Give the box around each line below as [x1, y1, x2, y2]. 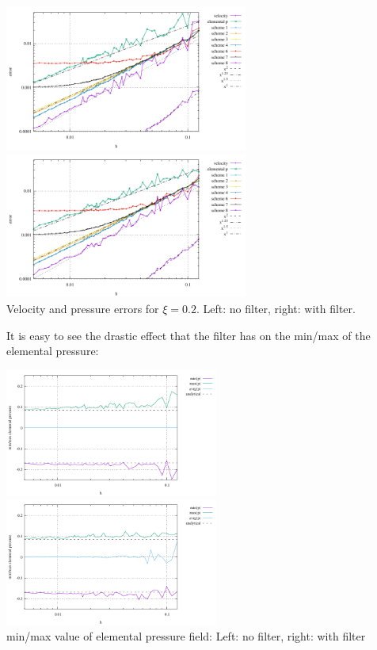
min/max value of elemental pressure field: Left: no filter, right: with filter [6, 628, 366, 644]
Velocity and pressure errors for [6, 300, 159, 316]
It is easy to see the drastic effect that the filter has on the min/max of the [6, 327, 371, 343]
